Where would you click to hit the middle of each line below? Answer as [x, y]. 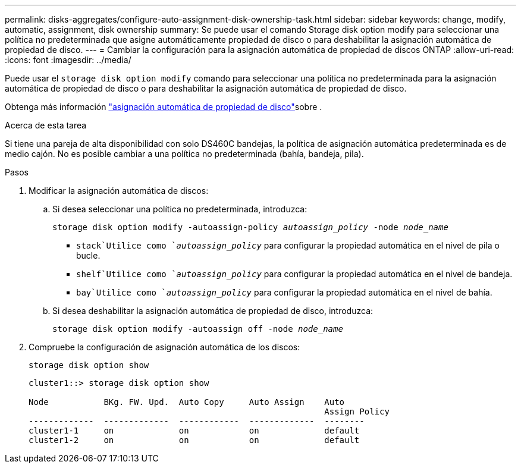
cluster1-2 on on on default [194, 440]
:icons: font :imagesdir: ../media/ [68, 60]
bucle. [88, 255]
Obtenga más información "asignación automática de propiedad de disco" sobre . [164, 107]
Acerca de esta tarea [46, 125]
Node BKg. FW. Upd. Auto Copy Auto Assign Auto [187, 402]
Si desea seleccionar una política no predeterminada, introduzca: [180, 209]
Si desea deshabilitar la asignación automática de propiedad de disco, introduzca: [213, 311]
